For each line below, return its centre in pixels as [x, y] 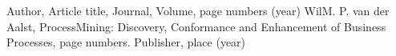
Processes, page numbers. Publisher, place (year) [126, 42]
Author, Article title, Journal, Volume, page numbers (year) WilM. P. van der [198, 10]
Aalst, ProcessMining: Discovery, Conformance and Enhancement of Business [196, 26]
